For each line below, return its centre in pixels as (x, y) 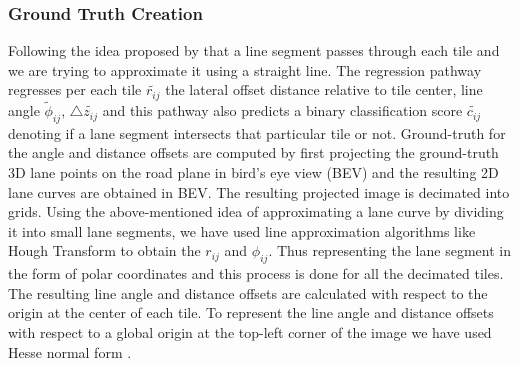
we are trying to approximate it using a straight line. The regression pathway (245, 69)
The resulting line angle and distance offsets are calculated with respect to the (248, 292)
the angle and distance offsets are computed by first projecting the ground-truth (253, 152)
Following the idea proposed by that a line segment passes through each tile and (254, 50)
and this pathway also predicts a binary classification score (282, 110)
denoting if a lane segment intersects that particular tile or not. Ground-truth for (257, 132)
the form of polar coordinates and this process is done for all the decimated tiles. (256, 273)
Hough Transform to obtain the (104, 250)
